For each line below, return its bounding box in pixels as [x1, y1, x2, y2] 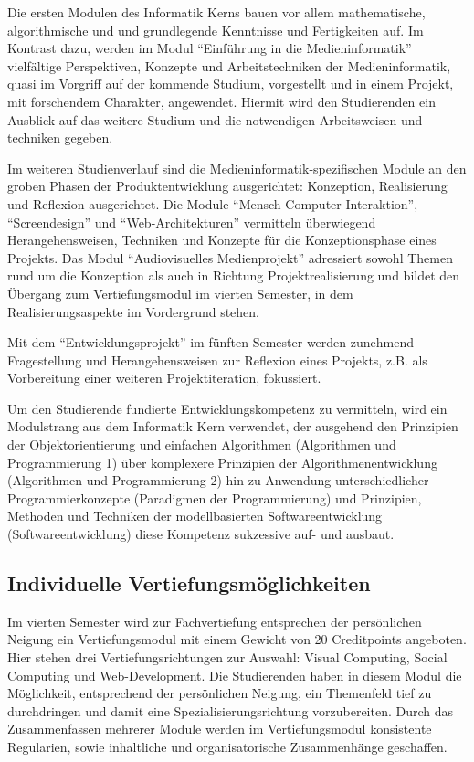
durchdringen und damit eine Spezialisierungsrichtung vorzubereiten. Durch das [7, 701, 454, 720]
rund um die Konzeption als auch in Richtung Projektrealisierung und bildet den [7, 266, 460, 285]
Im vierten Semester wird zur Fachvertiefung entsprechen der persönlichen [7, 611, 422, 630]
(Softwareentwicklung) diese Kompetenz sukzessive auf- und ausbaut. [7, 524, 395, 544]
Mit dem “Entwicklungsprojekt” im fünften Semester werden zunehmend [7, 333, 414, 352]
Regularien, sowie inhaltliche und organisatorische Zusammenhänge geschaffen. [7, 736, 448, 756]
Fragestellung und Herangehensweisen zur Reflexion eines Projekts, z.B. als [7, 350, 427, 369]
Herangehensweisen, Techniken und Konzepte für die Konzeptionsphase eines [7, 230, 437, 249]
